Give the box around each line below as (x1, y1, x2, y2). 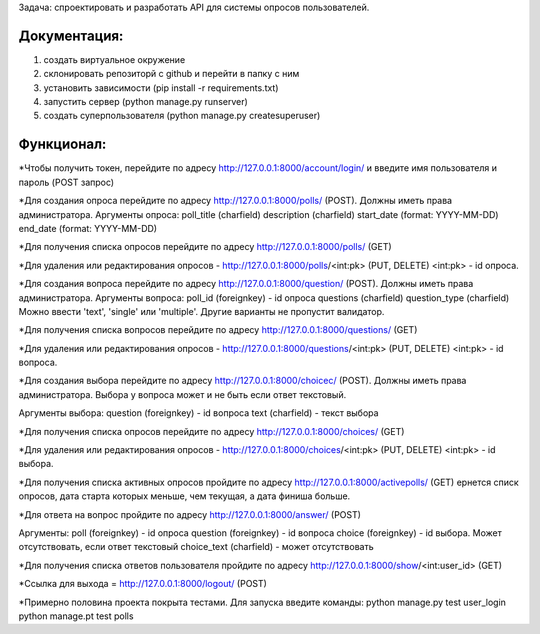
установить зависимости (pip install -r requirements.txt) (43, 81, 279, 94)
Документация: (18, 27, 124, 44)
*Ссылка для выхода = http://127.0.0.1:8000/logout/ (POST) (18, 578, 267, 590)
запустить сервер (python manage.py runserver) (43, 96, 249, 108)
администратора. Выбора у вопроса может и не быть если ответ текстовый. (18, 388, 347, 400)
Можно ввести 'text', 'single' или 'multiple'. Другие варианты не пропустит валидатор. (18, 305, 385, 317)
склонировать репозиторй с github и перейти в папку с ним (43, 68, 300, 80)
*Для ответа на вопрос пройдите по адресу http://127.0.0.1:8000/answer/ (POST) (18, 508, 362, 520)
